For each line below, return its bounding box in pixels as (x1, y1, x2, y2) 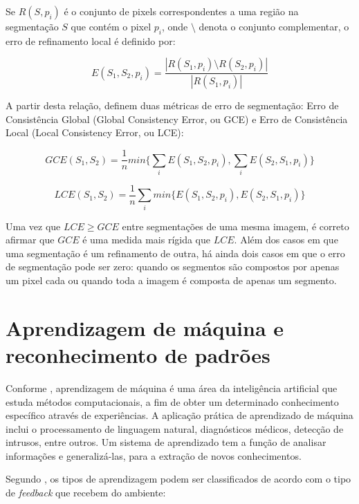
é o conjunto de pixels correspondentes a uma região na (64, 4, 299, 18)
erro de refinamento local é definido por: (6, 33, 176, 48)
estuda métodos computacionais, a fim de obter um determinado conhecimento (6, 394, 339, 409)
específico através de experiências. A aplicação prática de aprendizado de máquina (6, 408, 353, 422)
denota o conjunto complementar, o (199, 19, 349, 33)
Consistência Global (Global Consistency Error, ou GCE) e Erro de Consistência (6, 111, 348, 126)
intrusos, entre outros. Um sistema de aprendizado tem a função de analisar (6, 435, 326, 449)
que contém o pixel (71, 19, 151, 33)
